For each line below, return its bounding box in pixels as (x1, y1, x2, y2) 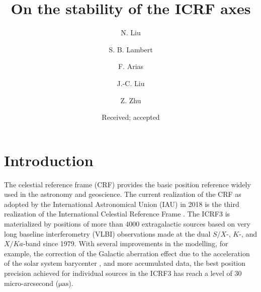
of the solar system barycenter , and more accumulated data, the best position (4, 258, 246, 268)
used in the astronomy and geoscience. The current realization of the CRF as (4, 189, 241, 199)
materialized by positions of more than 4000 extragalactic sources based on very (4, 218, 250, 229)
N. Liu (121, 27, 141, 38)
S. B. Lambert (109, 44, 153, 54)
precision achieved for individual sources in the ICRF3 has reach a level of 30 (4, 267, 242, 278)
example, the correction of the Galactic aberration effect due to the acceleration (4, 248, 250, 258)
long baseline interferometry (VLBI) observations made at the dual (4, 228, 211, 239)
